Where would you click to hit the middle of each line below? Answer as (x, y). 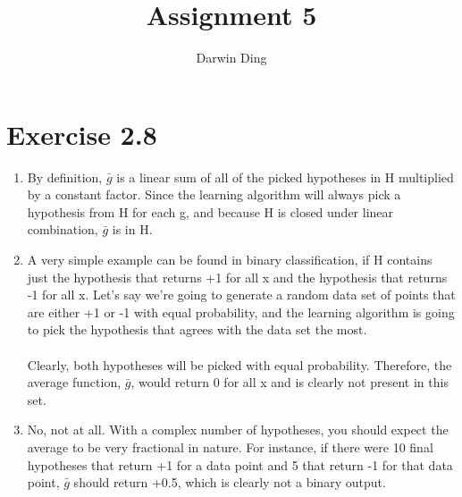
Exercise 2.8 (82, 134)
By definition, (65, 177)
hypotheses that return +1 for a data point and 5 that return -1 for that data (240, 464)
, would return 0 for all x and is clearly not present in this (290, 382)
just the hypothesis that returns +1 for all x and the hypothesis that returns (237, 277)
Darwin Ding (231, 58)
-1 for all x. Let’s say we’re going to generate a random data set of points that (241, 295)
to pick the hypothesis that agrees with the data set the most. (197, 329)
